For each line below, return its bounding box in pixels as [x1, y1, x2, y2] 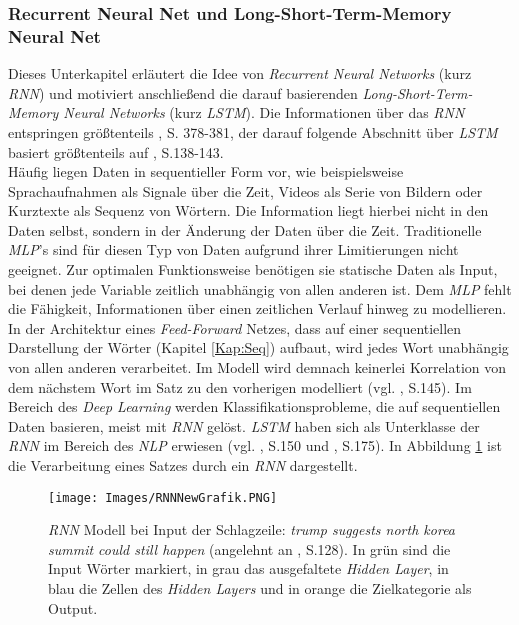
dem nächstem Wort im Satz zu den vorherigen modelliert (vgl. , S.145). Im [8, 376, 472, 397]
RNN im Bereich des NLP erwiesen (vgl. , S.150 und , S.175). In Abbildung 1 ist [8, 435, 502, 456]
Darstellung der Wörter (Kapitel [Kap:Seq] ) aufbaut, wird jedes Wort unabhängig [8, 337, 509, 358]
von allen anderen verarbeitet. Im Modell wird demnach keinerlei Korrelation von [8, 357, 507, 378]
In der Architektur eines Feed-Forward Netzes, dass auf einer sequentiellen [8, 317, 462, 338]
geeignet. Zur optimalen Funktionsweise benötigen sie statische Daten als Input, [8, 259, 498, 280]
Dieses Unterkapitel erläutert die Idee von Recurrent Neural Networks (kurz [8, 63, 472, 84]
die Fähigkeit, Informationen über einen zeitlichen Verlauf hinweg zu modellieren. [8, 298, 507, 319]
